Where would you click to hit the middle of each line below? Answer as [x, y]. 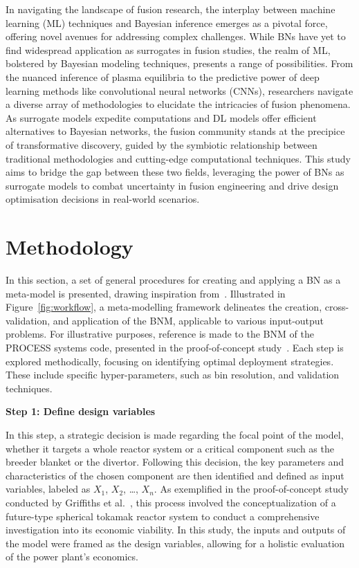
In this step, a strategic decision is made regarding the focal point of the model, [175, 434]
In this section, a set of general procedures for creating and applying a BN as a [173, 280]
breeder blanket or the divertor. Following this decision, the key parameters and [175, 462]
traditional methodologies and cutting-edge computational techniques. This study [178, 158]
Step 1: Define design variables [81, 411]
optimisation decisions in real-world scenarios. [103, 199]
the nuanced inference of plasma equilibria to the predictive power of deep [163, 76]
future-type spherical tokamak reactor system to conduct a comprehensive [163, 516]
